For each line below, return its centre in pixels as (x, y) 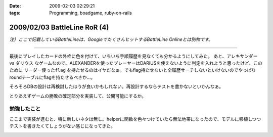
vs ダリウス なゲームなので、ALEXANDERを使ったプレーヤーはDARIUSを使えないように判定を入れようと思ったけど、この (136, 63)
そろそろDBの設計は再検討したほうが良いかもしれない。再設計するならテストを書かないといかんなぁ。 (116, 86)
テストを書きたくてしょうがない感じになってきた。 (62, 126)
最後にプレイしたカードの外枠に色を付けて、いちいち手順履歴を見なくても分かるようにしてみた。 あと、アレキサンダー (133, 56)
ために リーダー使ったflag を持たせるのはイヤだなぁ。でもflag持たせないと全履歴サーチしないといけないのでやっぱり (133, 70)
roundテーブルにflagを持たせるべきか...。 (52, 77)
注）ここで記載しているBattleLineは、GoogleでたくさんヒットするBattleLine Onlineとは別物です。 (111, 39)
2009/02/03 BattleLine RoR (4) (59, 28)
